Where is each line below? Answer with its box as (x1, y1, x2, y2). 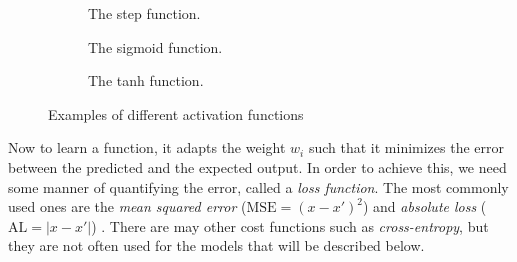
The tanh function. (88, 70, 204, 91)
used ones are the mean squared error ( (8, 196, 247, 217)
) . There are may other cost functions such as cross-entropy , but (91, 215, 489, 236)
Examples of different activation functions (48, 103, 304, 124)
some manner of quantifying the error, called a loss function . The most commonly (8, 176, 509, 197)
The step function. (88, 3, 201, 23)
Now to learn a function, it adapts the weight (8, 137, 286, 158)
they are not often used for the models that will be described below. (8, 235, 425, 256)
